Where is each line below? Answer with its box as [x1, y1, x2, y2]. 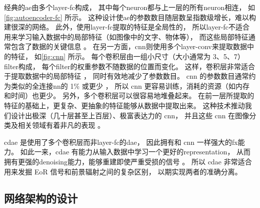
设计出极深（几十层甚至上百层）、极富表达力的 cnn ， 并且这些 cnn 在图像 [11, 110, 249, 120]
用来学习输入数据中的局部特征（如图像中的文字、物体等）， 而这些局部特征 [4, 31, 248, 42]
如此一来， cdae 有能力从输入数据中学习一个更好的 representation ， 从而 [20, 146, 251, 157]
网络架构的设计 [4, 190, 78, 206]
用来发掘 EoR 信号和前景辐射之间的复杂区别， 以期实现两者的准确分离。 [4, 166, 242, 176]
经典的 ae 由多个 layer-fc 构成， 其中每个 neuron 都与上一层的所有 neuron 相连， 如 [4, 2, 255, 12]
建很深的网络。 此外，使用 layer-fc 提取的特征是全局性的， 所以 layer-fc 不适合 [4, 22, 250, 32]
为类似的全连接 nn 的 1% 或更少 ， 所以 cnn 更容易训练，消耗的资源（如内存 [4, 80, 250, 91]
